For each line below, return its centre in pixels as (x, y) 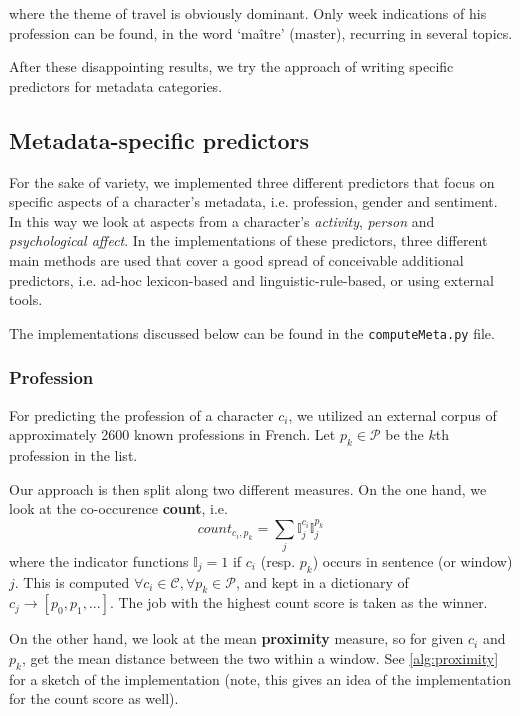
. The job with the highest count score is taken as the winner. (298, 602)
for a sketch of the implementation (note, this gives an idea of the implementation (260, 678)
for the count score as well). (94, 698)
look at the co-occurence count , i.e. (118, 508)
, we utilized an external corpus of (392, 414)
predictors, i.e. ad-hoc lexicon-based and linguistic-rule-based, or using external (251, 279)
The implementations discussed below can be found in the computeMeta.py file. (252, 332)
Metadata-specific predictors (159, 139)
